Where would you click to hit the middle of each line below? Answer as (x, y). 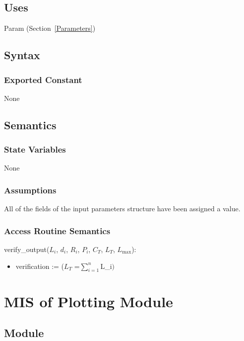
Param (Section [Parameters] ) (50, 28)
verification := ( (40, 266)
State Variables (35, 149)
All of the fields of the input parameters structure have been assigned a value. (122, 209)
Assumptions (30, 190)
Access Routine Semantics (57, 230)
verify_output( (27, 249)
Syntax (22, 55)
